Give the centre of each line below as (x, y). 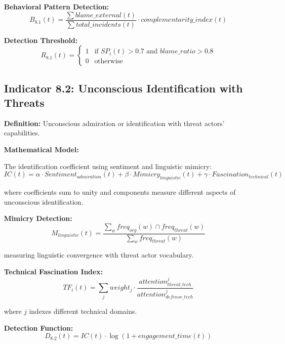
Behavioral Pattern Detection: (57, 6)
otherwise (109, 62)
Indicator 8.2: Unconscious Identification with (123, 88)
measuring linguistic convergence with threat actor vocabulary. (99, 255)
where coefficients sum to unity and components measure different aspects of (120, 192)
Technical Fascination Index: (53, 272)
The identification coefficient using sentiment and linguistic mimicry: (108, 166)
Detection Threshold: (41, 40)
